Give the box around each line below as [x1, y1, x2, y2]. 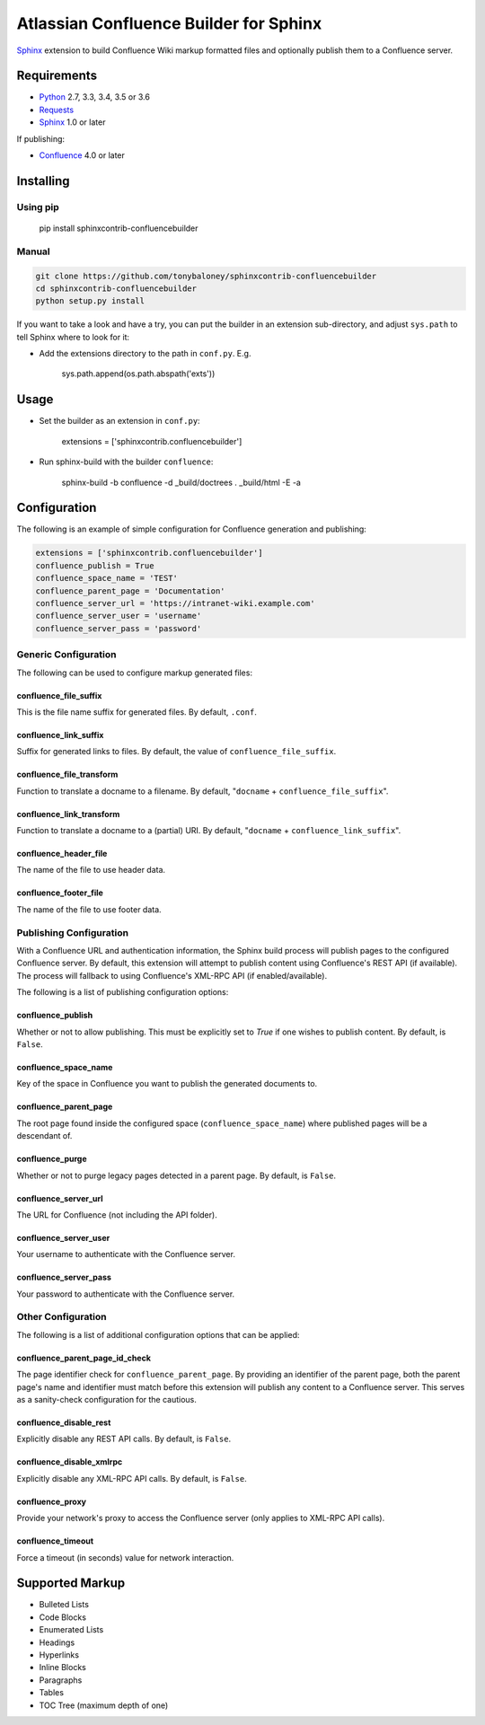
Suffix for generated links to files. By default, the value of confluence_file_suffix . [16, 746, 337, 757]
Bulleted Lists [39, 1599, 90, 1610]
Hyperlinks [39, 1650, 80, 1660]
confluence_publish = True [35, 560, 154, 570]
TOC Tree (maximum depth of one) [39, 1700, 169, 1711]
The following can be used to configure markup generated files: [16, 667, 253, 678]
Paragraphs [39, 1675, 83, 1685]
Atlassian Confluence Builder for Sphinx [16, 13, 322, 33]
